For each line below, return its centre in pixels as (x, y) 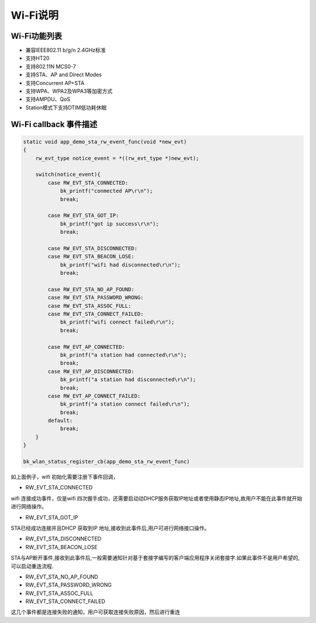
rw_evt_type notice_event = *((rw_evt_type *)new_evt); (117, 158)
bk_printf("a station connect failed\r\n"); (125, 404)
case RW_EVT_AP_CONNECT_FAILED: (94, 396)
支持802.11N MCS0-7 (51, 66)
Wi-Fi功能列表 (37, 36)
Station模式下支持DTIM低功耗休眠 (66, 107)
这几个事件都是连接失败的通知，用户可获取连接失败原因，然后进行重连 (95, 612)
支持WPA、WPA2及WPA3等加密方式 (69, 91)
